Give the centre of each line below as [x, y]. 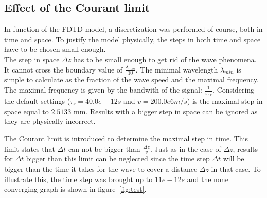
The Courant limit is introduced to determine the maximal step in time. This [126, 139]
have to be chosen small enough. [55, 49]
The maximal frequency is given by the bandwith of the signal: [103, 89]
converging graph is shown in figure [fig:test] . [75, 189]
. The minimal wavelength [177, 69]
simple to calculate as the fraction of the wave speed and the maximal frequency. [131, 79]
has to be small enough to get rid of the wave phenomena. [165, 59]
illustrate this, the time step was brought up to [78, 179]
